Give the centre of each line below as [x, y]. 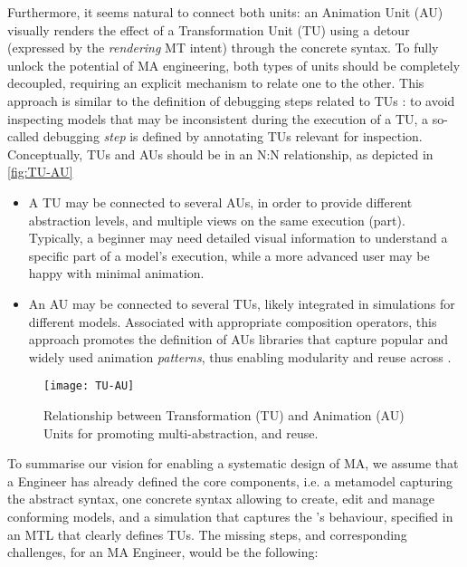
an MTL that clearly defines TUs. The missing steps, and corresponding [207, 534]
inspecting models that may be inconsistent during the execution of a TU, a [218, 118]
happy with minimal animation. [116, 273]
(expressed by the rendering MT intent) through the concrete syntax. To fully [223, 48]
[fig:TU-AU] [40, 172]
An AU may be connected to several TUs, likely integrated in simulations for [242, 303]
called [23, 136]
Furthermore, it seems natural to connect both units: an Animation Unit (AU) [225, 12]
